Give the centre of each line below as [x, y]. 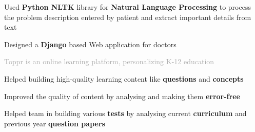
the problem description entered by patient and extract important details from [128, 17]
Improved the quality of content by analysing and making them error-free [122, 96]
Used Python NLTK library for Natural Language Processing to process [128, 7]
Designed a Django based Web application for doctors [90, 44]
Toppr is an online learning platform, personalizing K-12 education [109, 61]
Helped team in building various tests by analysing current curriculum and [125, 113]
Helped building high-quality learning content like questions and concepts [124, 78]
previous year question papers [55, 123]
